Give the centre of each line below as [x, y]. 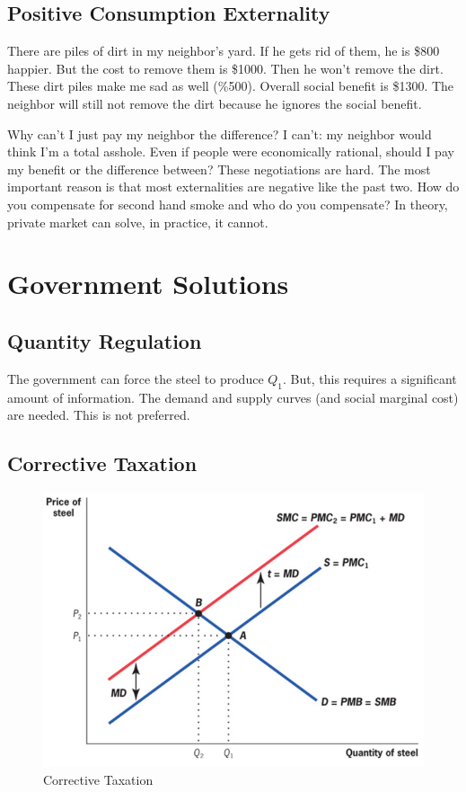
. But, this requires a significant [370, 378]
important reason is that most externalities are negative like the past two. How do [233, 187]
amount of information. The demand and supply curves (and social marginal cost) [233, 397]
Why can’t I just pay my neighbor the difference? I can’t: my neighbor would [220, 133]
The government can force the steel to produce [136, 378]
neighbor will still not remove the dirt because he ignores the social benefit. [215, 103]
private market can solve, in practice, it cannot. [138, 222]
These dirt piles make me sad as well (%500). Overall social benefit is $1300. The [231, 86]
